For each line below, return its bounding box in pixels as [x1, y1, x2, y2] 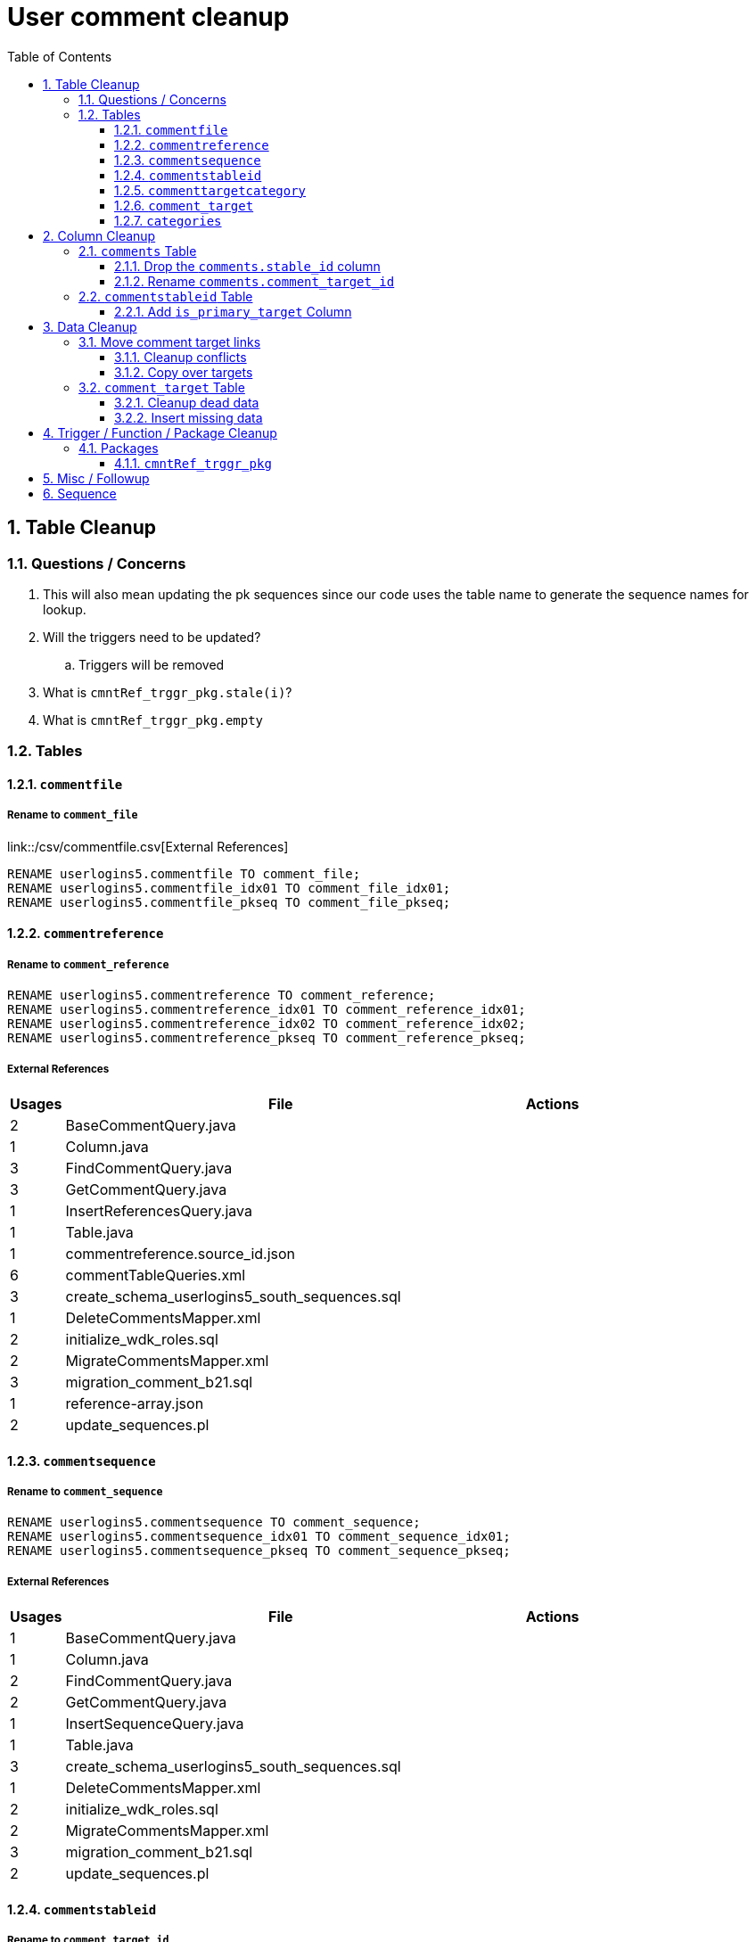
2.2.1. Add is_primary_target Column [114, 303, 352, 319]
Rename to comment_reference [7, 958, 169, 971]
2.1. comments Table [78, 243, 197, 259]
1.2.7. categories [114, 212, 222, 228]
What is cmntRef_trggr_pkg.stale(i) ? [43, 684, 292, 700]
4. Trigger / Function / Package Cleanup [43, 424, 277, 440]
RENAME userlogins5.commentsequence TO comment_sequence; [7, 1515, 421, 1530]
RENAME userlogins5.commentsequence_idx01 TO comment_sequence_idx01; [7, 1529, 511, 1544]
